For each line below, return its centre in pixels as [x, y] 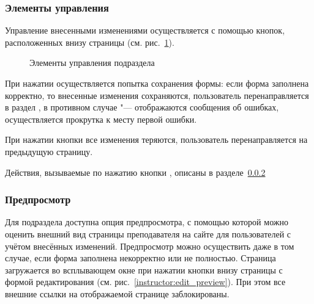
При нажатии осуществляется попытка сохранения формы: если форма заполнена [157, 83]
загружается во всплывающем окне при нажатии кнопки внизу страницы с [144, 270]
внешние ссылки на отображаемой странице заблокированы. [117, 293]
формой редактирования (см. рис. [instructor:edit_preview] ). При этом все [145, 282]
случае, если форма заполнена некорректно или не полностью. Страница [140, 258]
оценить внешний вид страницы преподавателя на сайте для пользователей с [148, 233]
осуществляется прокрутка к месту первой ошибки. [101, 119]
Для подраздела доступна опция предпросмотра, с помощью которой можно [147, 222]
